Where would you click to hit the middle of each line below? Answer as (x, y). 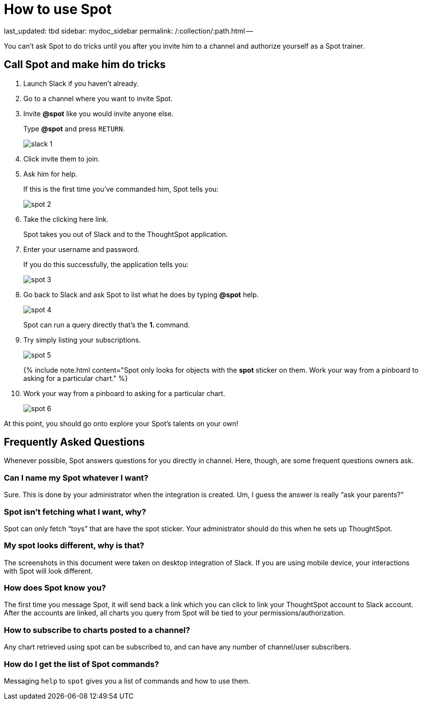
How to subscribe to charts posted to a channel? (97, 630)
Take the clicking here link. (66, 219)
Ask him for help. (51, 174)
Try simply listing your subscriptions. (82, 340)
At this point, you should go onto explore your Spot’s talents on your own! (121, 423)
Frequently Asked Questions (75, 442)
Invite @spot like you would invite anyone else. (99, 113)
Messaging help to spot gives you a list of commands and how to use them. (127, 681)
